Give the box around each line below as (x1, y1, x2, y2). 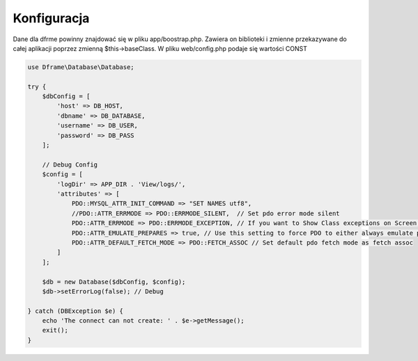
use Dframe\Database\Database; (27, 63, 135, 71)
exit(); (42, 326, 69, 335)
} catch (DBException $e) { (27, 307, 123, 315)
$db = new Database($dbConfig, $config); (42, 277, 186, 286)
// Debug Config (42, 160, 98, 169)
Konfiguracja (13, 10, 90, 26)
